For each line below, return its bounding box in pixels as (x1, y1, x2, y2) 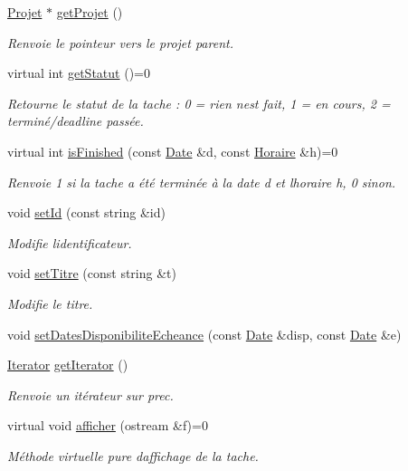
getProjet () (56, 3, 123, 21)
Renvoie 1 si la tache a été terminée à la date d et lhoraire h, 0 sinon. (7, 172, 396, 191)
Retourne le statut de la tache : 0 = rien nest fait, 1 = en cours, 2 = (7, 93, 391, 112)
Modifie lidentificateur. (7, 233, 132, 252)
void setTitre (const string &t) (7, 264, 176, 283)
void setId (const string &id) (7, 203, 166, 222)
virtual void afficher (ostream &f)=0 (7, 416, 208, 435)
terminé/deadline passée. (7, 111, 144, 130)
